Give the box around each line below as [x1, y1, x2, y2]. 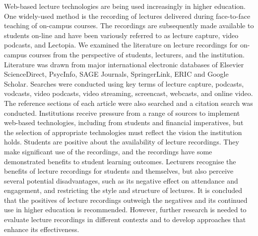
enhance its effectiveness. [4, 224, 79, 234]
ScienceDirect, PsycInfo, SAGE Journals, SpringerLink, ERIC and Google [4, 69, 229, 79]
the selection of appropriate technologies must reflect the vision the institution [4, 127, 242, 137]
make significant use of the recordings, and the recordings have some [4, 146, 212, 156]
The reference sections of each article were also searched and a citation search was [4, 97, 253, 108]
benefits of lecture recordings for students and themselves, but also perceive [4, 166, 234, 176]
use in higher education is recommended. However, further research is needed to [4, 204, 247, 215]
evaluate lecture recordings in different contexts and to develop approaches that [4, 214, 246, 225]
